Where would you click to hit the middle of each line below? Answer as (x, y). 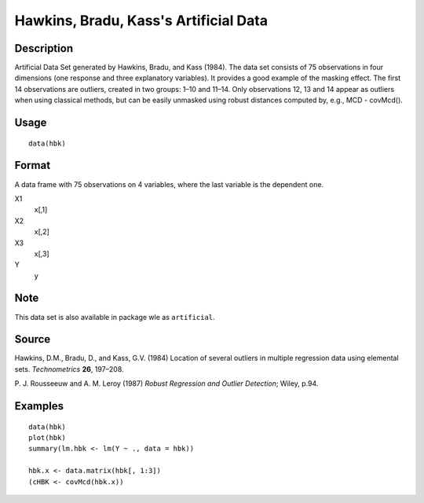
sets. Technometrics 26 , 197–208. (69, 369)
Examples (39, 406)
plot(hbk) (47, 438)
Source (33, 339)
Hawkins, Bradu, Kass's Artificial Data (141, 20)
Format (33, 165)
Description (44, 48)
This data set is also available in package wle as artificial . (115, 317)
